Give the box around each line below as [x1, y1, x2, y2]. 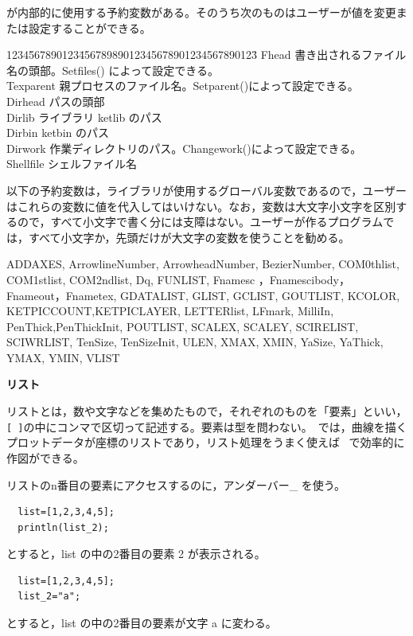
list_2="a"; [18, 591, 81, 603]
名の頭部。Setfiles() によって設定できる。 [6, 61, 220, 78]
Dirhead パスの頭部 [6, 92, 105, 109]
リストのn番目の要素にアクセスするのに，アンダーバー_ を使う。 [6, 476, 346, 493]
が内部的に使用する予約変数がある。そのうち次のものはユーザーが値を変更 [6, 4, 396, 20]
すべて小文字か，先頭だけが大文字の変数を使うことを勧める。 [28, 228, 350, 245]
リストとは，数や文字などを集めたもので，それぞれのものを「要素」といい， [6, 403, 407, 419]
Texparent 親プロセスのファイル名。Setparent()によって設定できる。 [6, 77, 359, 94]
